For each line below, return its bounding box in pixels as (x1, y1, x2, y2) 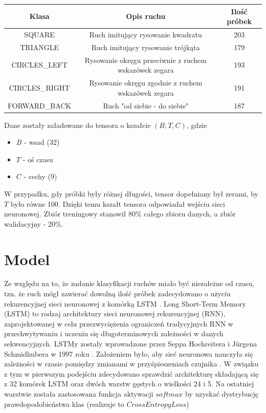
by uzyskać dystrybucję (185, 388, 258, 399)
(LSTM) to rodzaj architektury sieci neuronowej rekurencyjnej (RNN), (4, 308, 226, 319)
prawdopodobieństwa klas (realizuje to (4, 398, 124, 409)
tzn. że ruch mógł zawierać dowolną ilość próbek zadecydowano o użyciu (4, 288, 231, 299)
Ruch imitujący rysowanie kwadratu (89, 29, 202, 39)
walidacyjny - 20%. (4, 218, 63, 229)
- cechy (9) (24, 171, 57, 182)
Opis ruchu (126, 11, 166, 21)
